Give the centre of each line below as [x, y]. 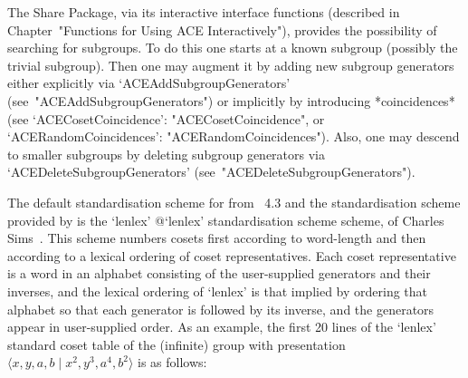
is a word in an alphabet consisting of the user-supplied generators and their [219, 273]
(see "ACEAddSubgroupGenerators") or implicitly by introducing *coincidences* [231, 100]
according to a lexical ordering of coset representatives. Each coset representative [232, 255]
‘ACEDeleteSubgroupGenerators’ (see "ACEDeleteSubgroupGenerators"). [211, 172]
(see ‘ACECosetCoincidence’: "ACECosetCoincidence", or [166, 118]
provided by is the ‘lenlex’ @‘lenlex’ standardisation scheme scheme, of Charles [226, 220]
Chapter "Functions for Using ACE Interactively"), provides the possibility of [222, 29]
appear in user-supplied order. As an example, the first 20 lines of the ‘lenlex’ [222, 327]
